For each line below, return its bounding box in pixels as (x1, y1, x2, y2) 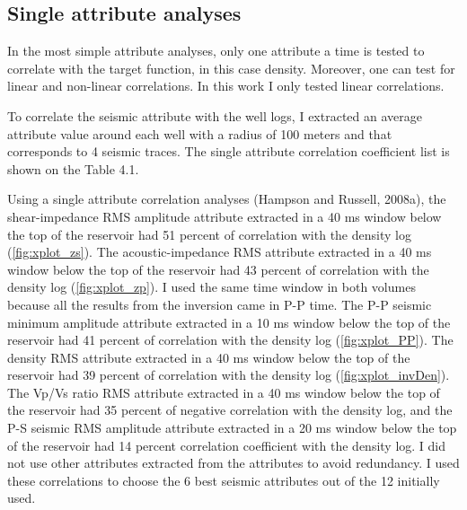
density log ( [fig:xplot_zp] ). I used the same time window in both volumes (7, 277, 416, 296)
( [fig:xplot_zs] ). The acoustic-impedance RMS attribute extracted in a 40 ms (7, 242, 432, 261)
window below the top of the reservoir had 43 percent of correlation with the (7, 259, 429, 278)
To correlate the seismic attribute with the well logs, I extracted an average (7, 106, 422, 125)
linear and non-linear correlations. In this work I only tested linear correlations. (7, 76, 445, 95)
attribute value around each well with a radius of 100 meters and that (7, 124, 392, 143)
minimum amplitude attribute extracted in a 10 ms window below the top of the (7, 312, 451, 331)
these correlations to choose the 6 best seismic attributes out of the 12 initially (7, 470, 440, 489)
